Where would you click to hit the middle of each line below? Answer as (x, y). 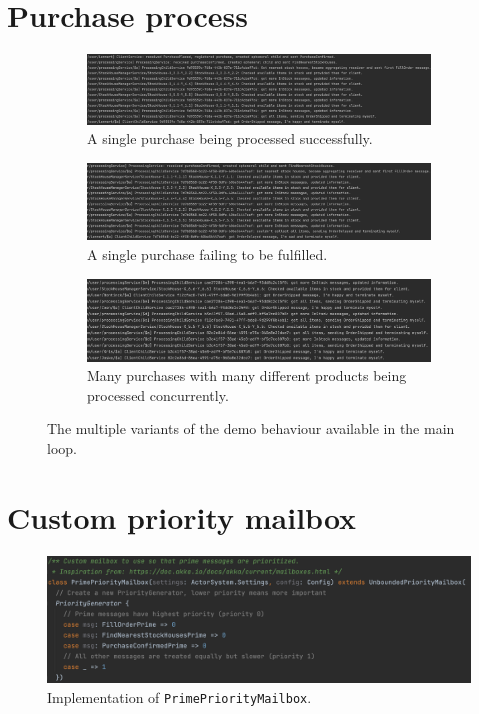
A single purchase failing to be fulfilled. (207, 254)
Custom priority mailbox (182, 516)
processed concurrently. (158, 394)
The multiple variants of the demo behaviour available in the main (251, 428)
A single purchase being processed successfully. (230, 138)
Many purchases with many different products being (247, 375)
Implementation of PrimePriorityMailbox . (179, 696)
